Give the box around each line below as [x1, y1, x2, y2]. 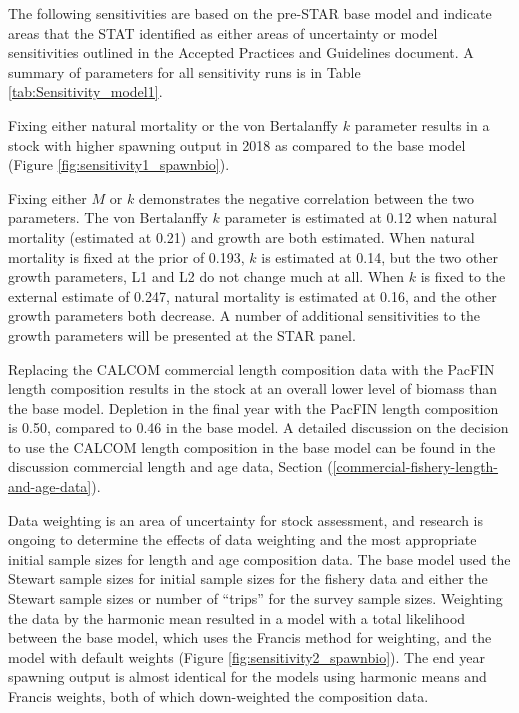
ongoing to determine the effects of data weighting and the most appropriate [8, 529, 477, 550]
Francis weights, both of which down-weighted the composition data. [8, 686, 429, 706]
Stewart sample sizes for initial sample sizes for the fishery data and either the [8, 568, 488, 589]
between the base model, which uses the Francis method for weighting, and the [8, 627, 492, 648]
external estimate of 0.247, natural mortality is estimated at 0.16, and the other [8, 285, 497, 306]
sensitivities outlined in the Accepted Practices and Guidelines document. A [8, 42, 474, 63]
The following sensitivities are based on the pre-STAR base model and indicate [8, 3, 492, 23]
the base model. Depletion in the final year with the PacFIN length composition [8, 397, 499, 418]
